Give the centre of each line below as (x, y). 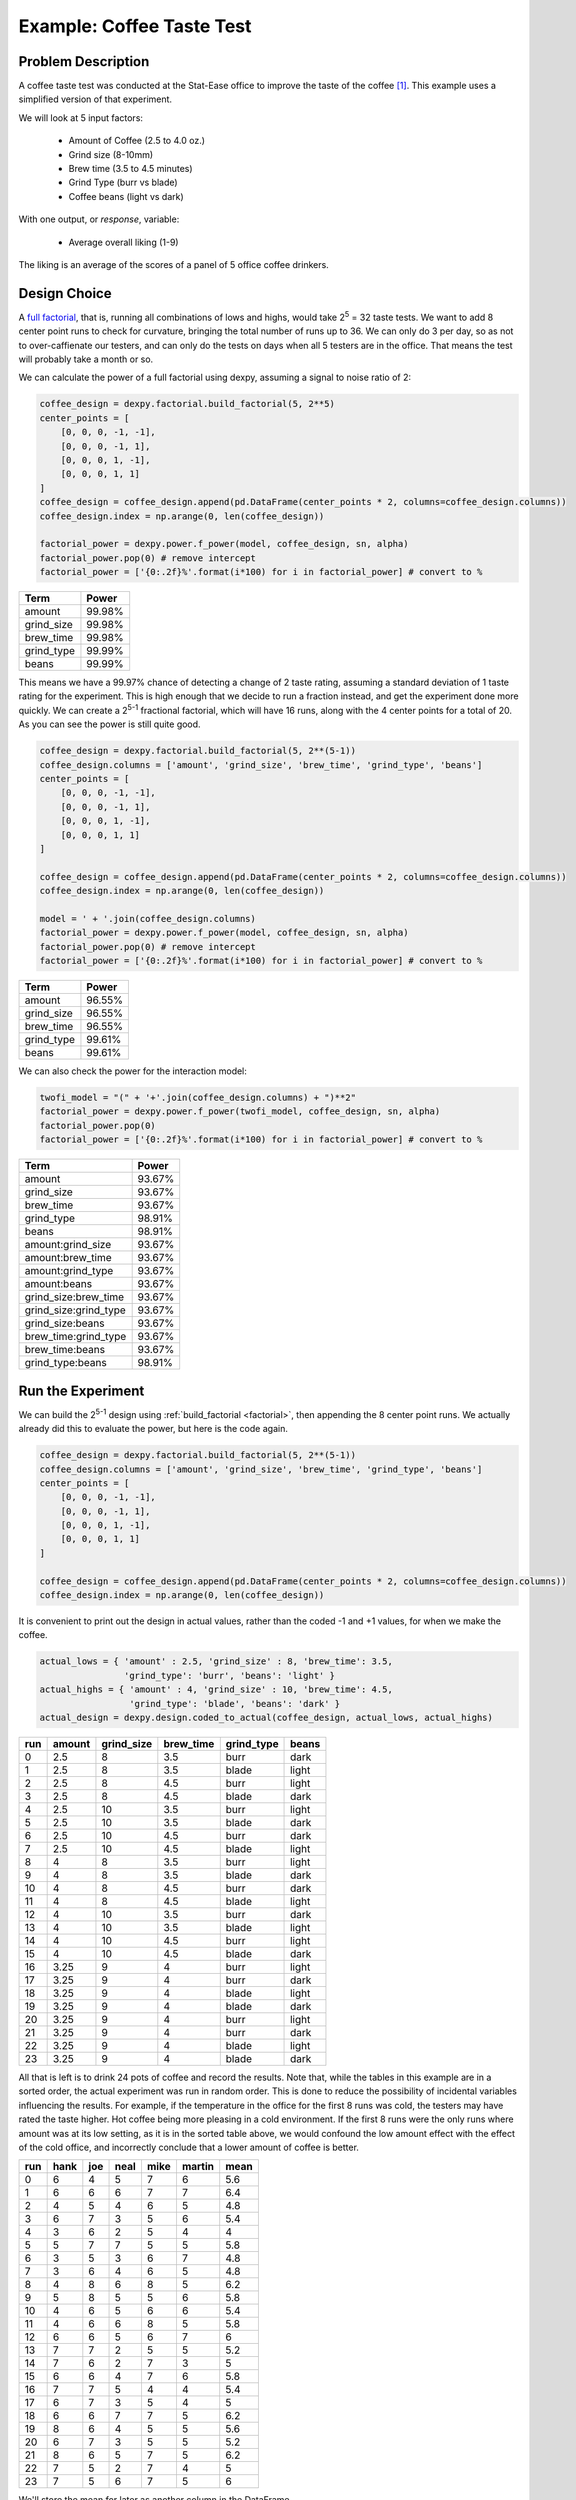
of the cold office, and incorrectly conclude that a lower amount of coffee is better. (189, 2147)
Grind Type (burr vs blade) (123, 182)
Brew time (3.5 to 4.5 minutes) (131, 169)
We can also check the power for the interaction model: (132, 1071)
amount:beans (58, 1284)
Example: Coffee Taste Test (135, 26)
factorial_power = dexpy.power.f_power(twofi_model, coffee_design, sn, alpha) (240, 1111)
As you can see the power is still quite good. (109, 724)
